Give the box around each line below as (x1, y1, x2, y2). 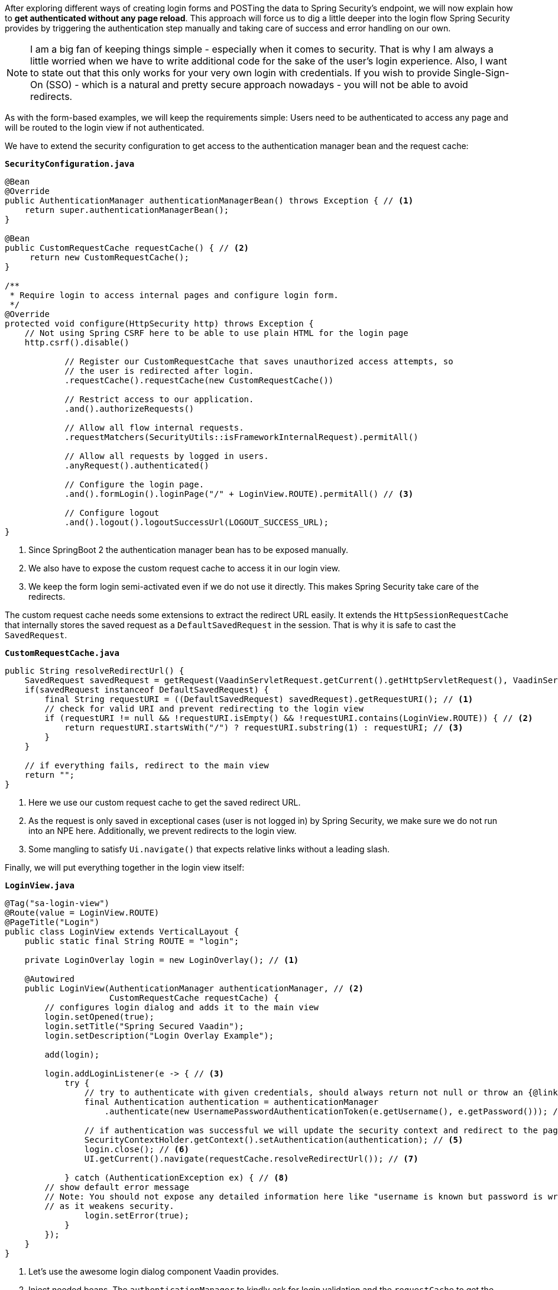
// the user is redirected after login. (64, 366, 254, 376)
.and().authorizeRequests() (64, 404, 194, 413)
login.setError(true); (84, 1211, 189, 1220)
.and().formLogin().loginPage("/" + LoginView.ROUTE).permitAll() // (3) (64, 489, 414, 499)
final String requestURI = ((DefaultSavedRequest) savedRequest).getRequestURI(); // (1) (44, 694, 473, 704)
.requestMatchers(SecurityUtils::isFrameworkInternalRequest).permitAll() (64, 432, 418, 442)
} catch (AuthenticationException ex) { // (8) (64, 1173, 289, 1182)
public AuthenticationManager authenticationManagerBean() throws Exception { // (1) (5, 196, 414, 205)
